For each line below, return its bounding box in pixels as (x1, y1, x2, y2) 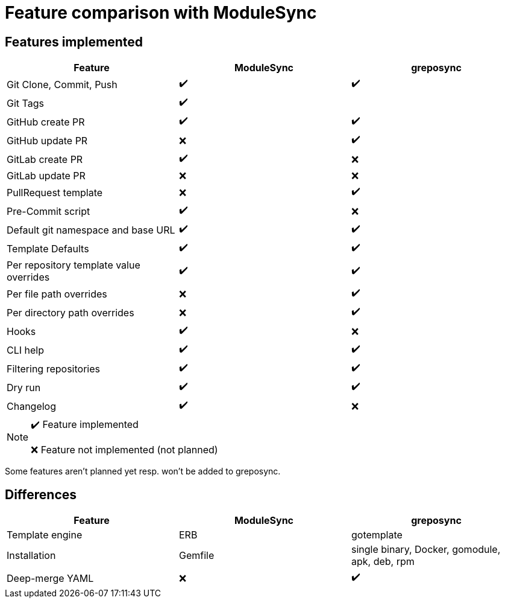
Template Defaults (7, 242, 89, 255)
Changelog (7, 400, 57, 412)
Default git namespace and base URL (7, 223, 175, 236)
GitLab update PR (7, 170, 86, 182)
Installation (7, 549, 56, 562)
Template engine (7, 529, 83, 541)
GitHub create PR (7, 115, 85, 128)
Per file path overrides (7, 287, 107, 300)
